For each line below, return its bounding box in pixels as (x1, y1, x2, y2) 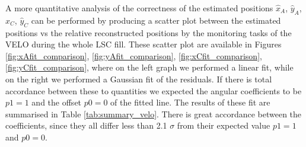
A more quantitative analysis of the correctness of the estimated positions (5, 2, 273, 14)
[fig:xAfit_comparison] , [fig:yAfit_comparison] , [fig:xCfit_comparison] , (5, 49, 262, 62)
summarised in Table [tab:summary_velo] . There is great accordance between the (5, 107, 302, 120)
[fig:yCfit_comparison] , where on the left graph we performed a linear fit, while (5, 61, 294, 73)
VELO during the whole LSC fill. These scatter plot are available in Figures (5, 38, 282, 50)
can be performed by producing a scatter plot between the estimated (31, 14, 281, 26)
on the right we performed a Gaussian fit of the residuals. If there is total (5, 72, 272, 85)
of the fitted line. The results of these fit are (110, 96, 270, 108)
